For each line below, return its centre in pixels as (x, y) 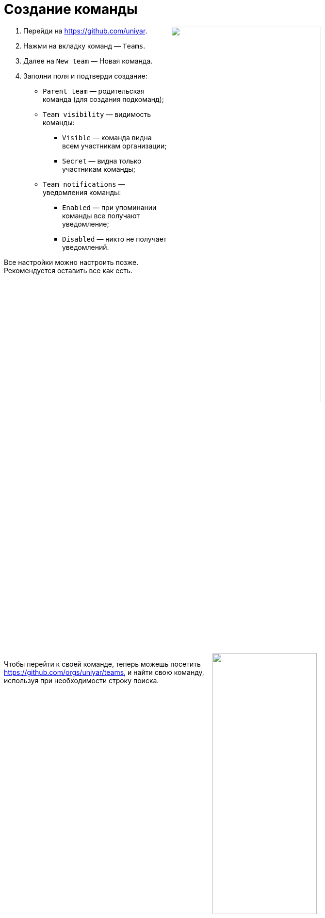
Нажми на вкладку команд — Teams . (84, 46)
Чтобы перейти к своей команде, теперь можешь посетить (102, 664)
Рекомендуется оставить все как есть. (68, 270)
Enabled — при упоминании (109, 207)
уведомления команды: (82, 192)
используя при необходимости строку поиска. (81, 680)
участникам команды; (99, 169)
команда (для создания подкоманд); (104, 99)
